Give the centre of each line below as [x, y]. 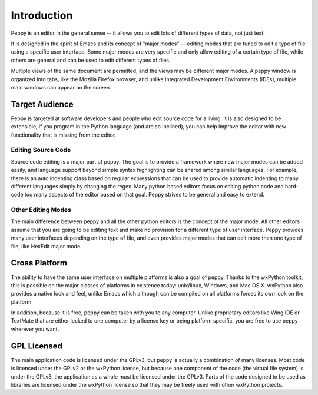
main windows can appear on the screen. [61, 87]
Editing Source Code [41, 150]
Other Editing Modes [41, 210]
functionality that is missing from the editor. [64, 135]
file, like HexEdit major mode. [46, 246]
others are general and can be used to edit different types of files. [91, 60]
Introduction [42, 15]
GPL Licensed [37, 346]
